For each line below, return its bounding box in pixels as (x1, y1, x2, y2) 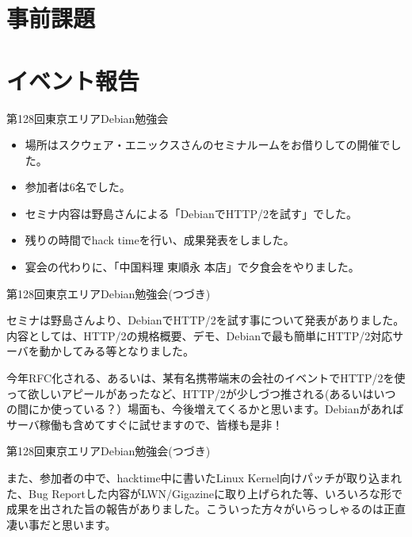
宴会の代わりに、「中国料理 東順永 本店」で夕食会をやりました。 (25, 259, 360, 275)
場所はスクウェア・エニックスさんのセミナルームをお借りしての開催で (25, 136, 391, 153)
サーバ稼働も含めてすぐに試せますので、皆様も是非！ (6, 416, 284, 432)
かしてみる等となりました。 (50, 343, 195, 359)
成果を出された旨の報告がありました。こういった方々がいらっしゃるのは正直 (6, 501, 406, 517)
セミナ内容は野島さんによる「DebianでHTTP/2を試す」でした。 (25, 205, 357, 221)
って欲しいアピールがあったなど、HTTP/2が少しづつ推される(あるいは (6, 385, 374, 401)
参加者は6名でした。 (25, 178, 131, 195)
